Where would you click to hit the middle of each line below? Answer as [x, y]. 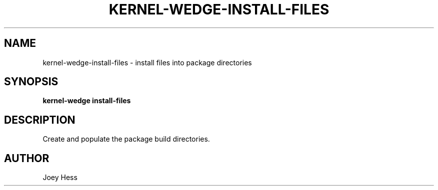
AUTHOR [27, 158]
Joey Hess [60, 178]
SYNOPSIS [31, 82]
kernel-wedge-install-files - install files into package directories [147, 62]
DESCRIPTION [40, 120]
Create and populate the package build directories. [126, 139]
